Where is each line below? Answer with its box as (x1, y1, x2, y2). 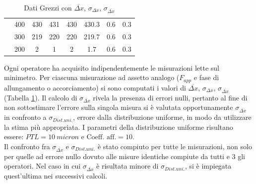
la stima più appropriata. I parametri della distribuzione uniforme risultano (4, 121, 233, 132)
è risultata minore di (96, 161, 159, 171)
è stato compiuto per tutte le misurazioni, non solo (97, 141, 252, 151)
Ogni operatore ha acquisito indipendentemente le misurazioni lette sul (4, 62, 219, 73)
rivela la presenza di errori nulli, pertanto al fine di (93, 92, 248, 102)
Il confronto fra (4, 141, 50, 151)
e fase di (193, 72, 219, 83)
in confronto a (4, 112, 47, 122)
